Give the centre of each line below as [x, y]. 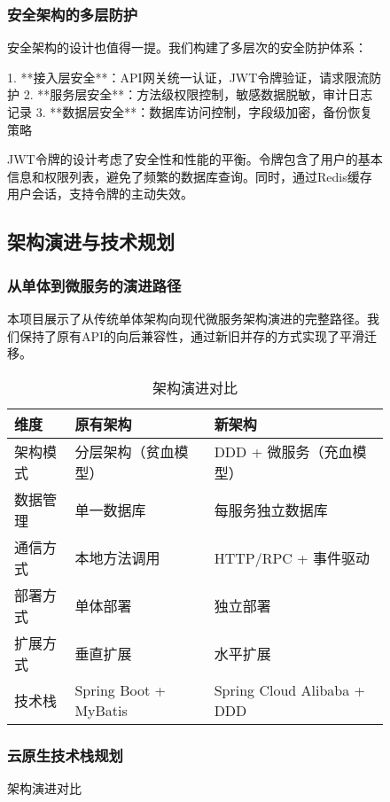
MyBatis [101, 710]
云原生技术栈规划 [65, 755]
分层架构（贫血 [125, 451]
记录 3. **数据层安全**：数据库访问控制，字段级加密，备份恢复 [190, 112]
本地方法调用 [117, 557]
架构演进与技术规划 [91, 241]
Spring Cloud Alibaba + [289, 689]
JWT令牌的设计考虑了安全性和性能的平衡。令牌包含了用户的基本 [195, 159]
